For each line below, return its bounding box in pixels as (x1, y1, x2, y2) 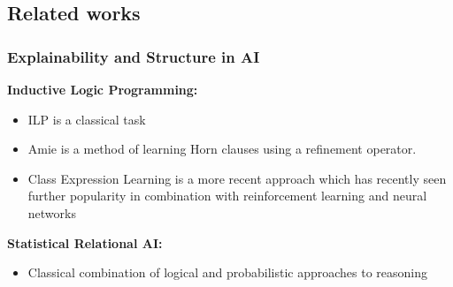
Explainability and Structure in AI (7, 45, 260, 67)
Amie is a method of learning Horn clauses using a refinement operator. (27, 140, 417, 158)
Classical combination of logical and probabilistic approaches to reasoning (27, 263, 428, 282)
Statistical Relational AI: (7, 233, 163, 252)
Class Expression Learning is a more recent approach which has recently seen (27, 169, 447, 187)
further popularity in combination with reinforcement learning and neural (27, 186, 427, 205)
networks (27, 203, 76, 222)
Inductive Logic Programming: (7, 80, 198, 98)
